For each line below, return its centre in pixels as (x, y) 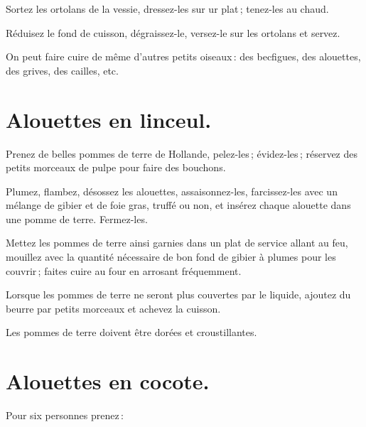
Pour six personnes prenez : (65, 415)
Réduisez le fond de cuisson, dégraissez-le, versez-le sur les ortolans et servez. (173, 32)
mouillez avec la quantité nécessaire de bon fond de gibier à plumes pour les (171, 257)
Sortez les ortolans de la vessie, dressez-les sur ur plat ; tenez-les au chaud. (167, 9)
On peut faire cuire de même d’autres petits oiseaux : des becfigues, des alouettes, (183, 56)
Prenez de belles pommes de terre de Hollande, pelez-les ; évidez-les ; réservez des (182, 153)
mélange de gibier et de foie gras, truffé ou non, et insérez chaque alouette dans (178, 205)
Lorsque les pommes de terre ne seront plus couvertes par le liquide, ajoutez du (178, 294)
